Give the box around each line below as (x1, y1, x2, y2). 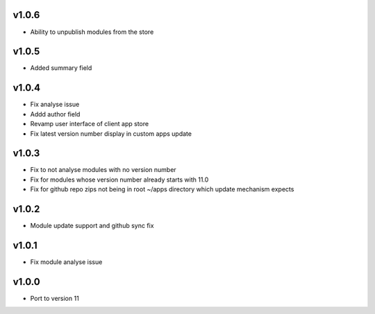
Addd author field (30, 110, 81, 118)
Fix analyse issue (30, 101, 80, 109)
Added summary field (30, 64, 92, 72)
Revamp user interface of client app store (30, 120, 149, 128)
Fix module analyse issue (30, 258, 103, 266)
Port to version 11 (30, 294, 79, 302)
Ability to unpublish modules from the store (30, 28, 154, 36)
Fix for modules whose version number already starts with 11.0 (30, 175, 209, 184)
